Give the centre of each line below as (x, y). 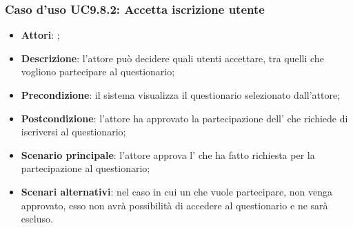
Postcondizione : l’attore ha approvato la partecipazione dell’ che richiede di (184, 118)
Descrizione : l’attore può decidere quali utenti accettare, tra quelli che (172, 58)
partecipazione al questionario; (85, 168)
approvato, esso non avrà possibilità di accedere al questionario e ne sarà (174, 205)
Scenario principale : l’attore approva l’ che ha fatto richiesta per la (168, 154)
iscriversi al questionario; (73, 132)
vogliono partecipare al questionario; (98, 72)
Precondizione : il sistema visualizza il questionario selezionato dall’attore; (181, 95)
